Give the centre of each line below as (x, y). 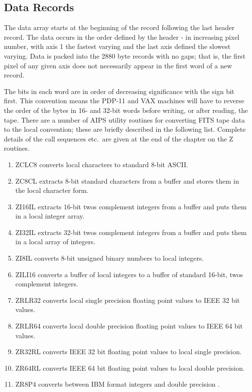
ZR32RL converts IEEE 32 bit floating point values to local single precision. (128, 352)
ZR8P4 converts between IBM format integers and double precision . (118, 384)
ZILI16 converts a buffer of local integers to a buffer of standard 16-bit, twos (129, 274)
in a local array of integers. (55, 242)
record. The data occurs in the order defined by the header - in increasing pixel (122, 37)
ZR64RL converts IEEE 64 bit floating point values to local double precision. (130, 368)
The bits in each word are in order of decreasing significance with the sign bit (119, 91)
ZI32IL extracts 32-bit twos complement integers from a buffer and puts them (131, 232)
